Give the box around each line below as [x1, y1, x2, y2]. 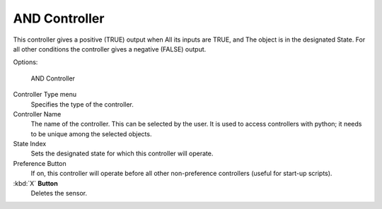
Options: [13, 58, 38, 66]
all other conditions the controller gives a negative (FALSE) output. [13, 44, 207, 53]
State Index [13, 140, 47, 148]
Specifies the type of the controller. [30, 100, 134, 109]
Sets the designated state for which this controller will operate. [30, 149, 214, 158]
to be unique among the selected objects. [30, 129, 152, 138]
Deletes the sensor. [30, 189, 88, 198]
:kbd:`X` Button [13, 179, 58, 187]
